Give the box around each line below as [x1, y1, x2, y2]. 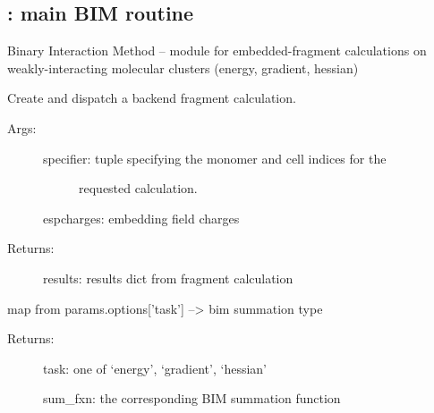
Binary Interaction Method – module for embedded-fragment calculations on [7, 41, 427, 60]
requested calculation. [79, 179, 198, 198]
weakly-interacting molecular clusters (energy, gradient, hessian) [7, 58, 359, 77]
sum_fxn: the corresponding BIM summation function [43, 389, 341, 408]
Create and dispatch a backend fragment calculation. [7, 88, 296, 107]
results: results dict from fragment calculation [43, 268, 294, 287]
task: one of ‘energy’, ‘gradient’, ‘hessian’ [43, 358, 267, 377]
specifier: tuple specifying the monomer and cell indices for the [43, 148, 387, 167]
